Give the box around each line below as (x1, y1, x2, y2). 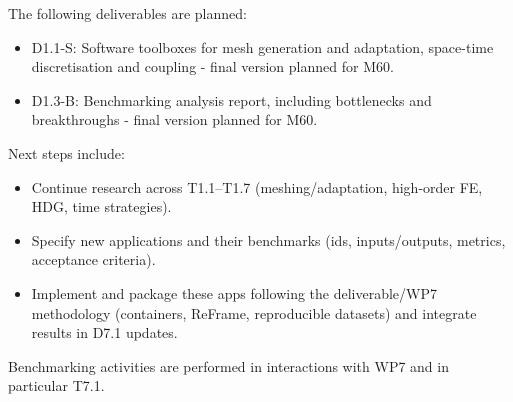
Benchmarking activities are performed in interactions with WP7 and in (8, 355, 449, 376)
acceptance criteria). (31, 249, 156, 270)
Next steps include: (8, 142, 125, 163)
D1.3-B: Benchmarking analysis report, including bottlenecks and (31, 89, 432, 110)
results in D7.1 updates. (31, 322, 178, 343)
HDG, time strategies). (31, 196, 172, 217)
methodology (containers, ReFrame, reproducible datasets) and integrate (31, 302, 477, 323)
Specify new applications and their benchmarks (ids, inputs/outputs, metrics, (31, 229, 506, 250)
